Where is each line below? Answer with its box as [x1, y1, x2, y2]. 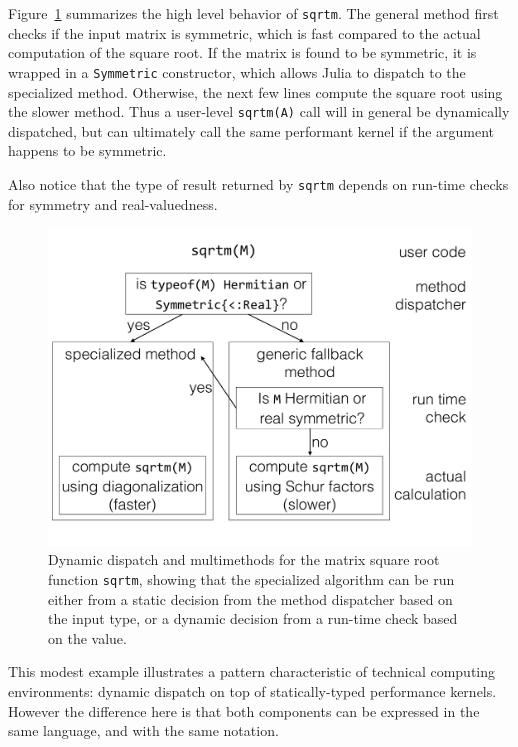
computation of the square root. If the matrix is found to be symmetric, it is [8, 42, 477, 63]
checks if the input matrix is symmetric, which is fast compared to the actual [8, 22, 481, 43]
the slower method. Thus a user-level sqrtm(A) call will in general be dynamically [8, 101, 510, 122]
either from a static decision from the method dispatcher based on [48, 588, 453, 609]
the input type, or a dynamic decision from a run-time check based [48, 608, 458, 629]
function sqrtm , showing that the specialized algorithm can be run [48, 568, 455, 589]
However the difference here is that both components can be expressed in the [8, 700, 480, 721]
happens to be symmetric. [8, 140, 167, 161]
